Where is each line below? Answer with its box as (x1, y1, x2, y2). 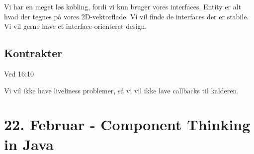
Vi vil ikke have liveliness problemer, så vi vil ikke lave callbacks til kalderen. (4, 85, 239, 95)
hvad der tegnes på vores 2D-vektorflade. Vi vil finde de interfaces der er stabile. (4, 11, 249, 21)
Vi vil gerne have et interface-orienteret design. (4, 21, 147, 31)
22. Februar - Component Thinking (4, 114, 251, 135)
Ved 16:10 (4, 68, 34, 78)
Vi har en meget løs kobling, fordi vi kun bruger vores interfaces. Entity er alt (4, 1, 242, 11)
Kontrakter (4, 45, 63, 61)
